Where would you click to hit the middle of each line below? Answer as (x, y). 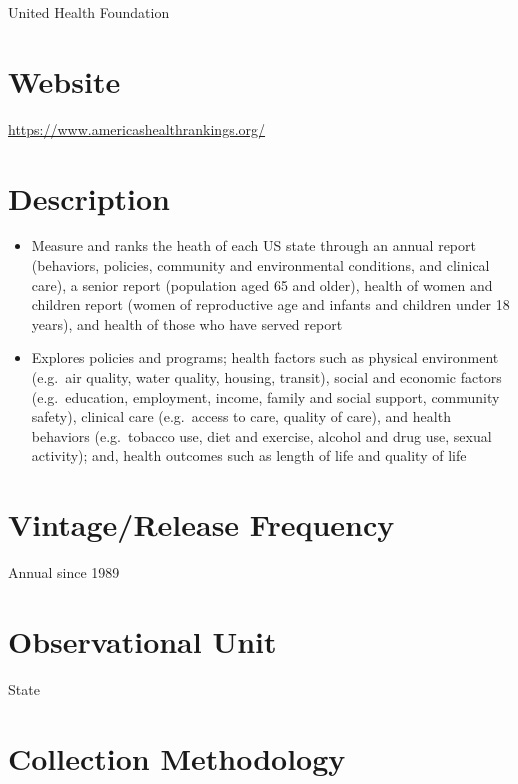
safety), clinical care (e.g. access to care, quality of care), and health (241, 416)
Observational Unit (142, 640)
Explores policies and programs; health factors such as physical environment (265, 357)
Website (64, 80)
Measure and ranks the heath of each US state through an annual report (253, 245)
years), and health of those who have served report (187, 323)
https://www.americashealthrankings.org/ (137, 128)
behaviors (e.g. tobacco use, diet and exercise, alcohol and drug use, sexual (261, 435)
